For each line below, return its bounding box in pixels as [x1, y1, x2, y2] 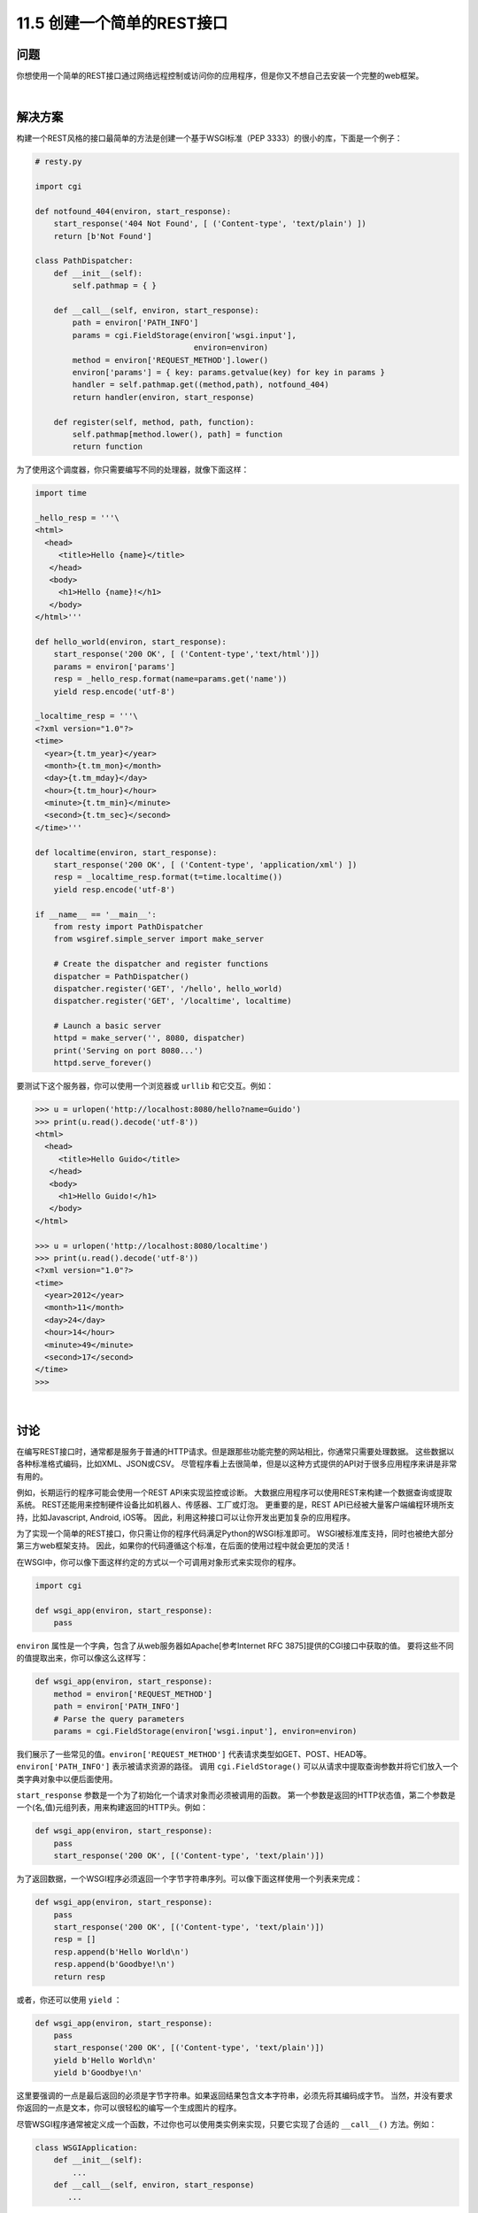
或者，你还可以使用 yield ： [16, 1994, 123, 2005]
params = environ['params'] [53, 661, 176, 672]
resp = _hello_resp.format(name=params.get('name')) [53, 674, 288, 684]
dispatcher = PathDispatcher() [53, 971, 189, 982]
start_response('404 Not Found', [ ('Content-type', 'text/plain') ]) [53, 219, 367, 229]
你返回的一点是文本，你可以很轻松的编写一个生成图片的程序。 [16, 2102, 242, 2113]
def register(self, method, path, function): [53, 417, 255, 427]
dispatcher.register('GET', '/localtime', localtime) [53, 996, 292, 1006]
